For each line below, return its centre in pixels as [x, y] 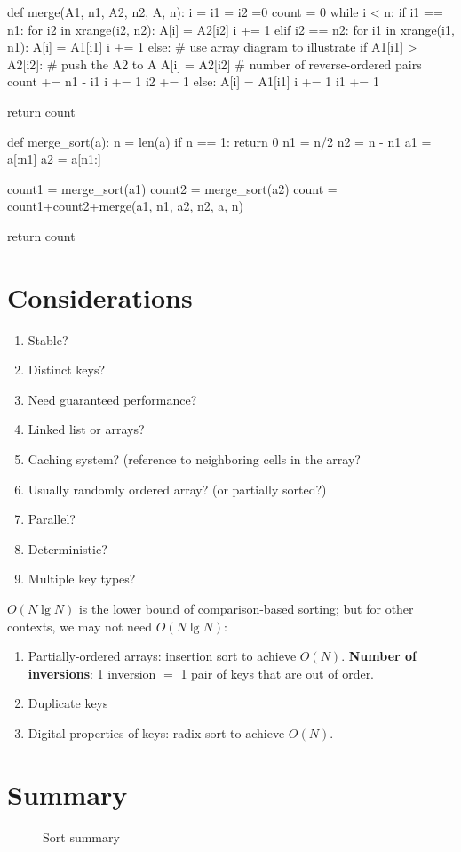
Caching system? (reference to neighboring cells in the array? [194, 459]
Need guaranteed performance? [112, 399]
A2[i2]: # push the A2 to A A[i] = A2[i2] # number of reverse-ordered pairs [215, 64]
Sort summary [81, 836]
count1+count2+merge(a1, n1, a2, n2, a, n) [126, 206]
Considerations [100, 297]
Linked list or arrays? [86, 429]
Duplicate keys [68, 703]
